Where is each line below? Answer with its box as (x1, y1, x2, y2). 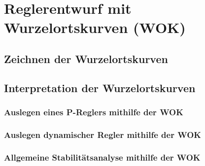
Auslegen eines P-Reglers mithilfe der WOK (4, 106, 183, 118)
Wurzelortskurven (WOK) (4, 17, 186, 37)
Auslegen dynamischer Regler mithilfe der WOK (4, 128, 202, 140)
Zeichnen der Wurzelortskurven (4, 51, 168, 66)
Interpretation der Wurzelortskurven (4, 80, 196, 95)
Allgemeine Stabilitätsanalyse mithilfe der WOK (4, 151, 201, 163)
